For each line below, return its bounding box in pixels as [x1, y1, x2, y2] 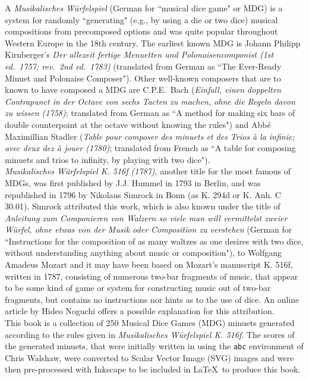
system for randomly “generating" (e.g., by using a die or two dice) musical [5, 13, 278, 26]
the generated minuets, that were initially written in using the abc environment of [5, 340, 304, 352]
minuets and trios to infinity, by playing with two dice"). [5, 153, 210, 165]
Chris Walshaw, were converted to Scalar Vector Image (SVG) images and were [5, 351, 294, 364]
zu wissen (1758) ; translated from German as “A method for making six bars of [5, 107, 295, 119]
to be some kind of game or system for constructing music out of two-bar [5, 281, 271, 294]
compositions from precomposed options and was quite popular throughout [5, 25, 278, 37]
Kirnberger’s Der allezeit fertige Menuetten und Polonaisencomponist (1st [5, 48, 274, 61]
